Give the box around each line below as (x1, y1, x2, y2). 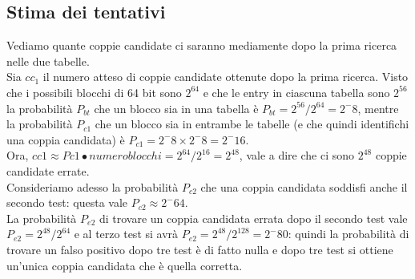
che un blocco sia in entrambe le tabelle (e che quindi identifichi (95, 115, 409, 132)
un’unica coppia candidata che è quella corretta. (6, 257, 243, 273)
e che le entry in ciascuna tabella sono (203, 83, 390, 100)
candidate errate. (6, 162, 90, 179)
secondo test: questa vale (6, 194, 128, 211)
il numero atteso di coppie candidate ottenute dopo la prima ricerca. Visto (42, 68, 409, 85)
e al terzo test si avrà (74, 225, 179, 242)
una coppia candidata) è (6, 131, 125, 148)
